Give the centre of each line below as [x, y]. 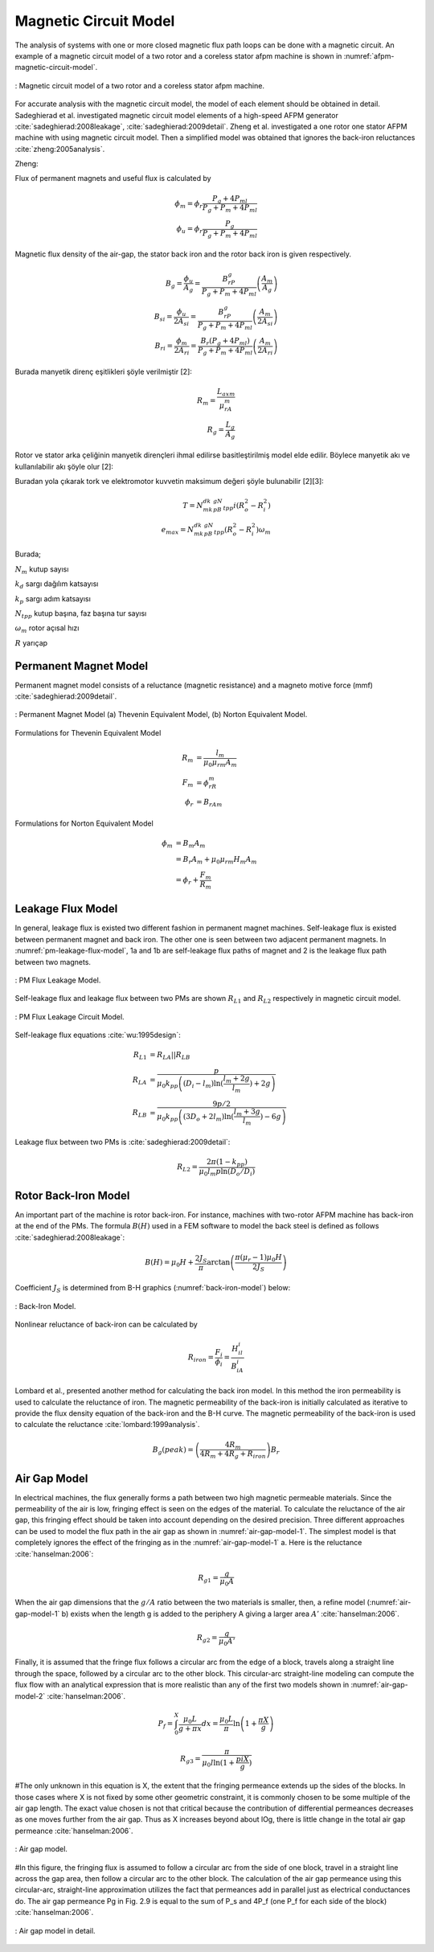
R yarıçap [31, 642]
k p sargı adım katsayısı [53, 599]
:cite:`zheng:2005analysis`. [60, 149]
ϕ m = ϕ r [189, 204]
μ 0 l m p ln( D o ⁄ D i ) [227, 1172]
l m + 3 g [247, 1112]
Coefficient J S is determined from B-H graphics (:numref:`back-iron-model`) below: [153, 1289]
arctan [219, 1263]
